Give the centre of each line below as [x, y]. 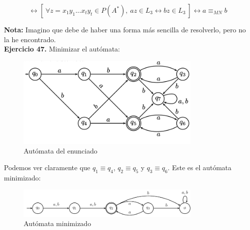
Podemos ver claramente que [47, 167]
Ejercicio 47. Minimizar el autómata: [62, 49]
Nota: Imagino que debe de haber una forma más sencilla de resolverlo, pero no [125, 29]
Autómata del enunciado [61, 151]
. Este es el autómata [200, 167]
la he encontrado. [30, 39]
